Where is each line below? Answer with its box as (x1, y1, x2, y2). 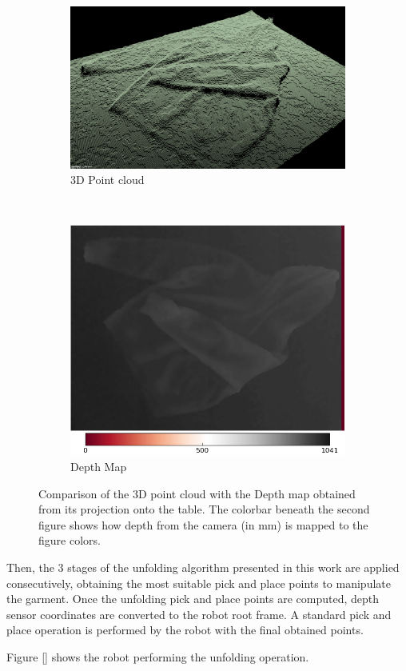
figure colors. (38, 532, 101, 549)
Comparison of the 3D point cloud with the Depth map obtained (38, 485, 356, 501)
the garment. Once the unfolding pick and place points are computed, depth (6, 590, 380, 607)
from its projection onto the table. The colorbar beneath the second (38, 501, 370, 517)
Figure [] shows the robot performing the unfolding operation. (6, 648, 309, 665)
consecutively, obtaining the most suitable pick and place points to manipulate (6, 574, 391, 591)
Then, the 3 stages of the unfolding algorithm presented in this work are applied (6, 558, 400, 575)
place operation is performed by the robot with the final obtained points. (6, 621, 364, 638)
